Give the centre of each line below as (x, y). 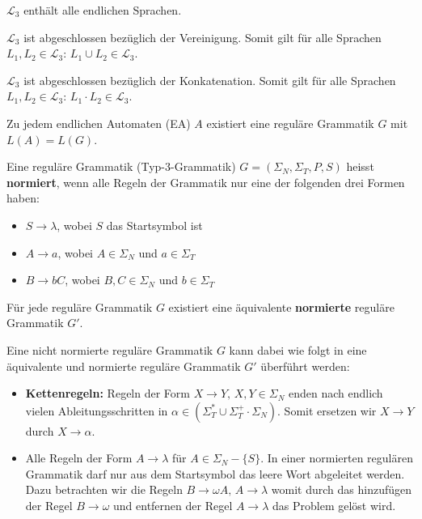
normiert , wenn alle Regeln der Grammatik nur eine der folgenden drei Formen (206, 182)
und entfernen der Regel (173, 506)
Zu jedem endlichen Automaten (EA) (99, 123)
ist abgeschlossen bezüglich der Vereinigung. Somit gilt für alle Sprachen (203, 37)
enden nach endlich (335, 393)
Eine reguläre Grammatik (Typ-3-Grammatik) (121, 166)
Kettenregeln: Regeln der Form (108, 393)
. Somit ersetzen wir (327, 410)
